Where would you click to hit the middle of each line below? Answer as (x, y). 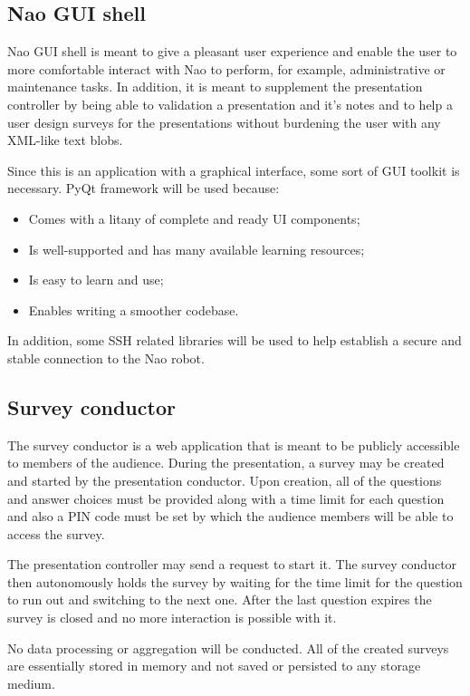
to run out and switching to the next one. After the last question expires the (220, 599)
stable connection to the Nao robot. (106, 358)
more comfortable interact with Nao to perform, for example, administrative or (226, 68)
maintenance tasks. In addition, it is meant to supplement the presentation (215, 87)
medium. (31, 683)
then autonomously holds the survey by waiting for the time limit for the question (235, 581)
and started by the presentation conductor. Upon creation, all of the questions (225, 480)
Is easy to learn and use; (96, 280)
